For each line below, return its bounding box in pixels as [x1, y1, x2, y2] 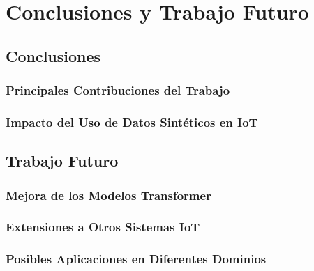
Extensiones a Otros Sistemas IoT [6, 218, 200, 235]
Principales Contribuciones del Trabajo [6, 82, 230, 99]
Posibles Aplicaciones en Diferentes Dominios [6, 250, 267, 268]
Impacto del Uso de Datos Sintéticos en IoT [6, 113, 258, 130]
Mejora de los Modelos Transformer [6, 186, 211, 203]
